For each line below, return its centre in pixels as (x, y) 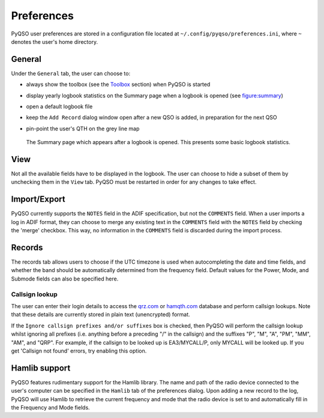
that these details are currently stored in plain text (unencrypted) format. (100, 315)
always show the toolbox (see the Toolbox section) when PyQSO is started (118, 85)
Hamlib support (41, 368)
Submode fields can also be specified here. (65, 279)
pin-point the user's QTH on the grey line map (83, 129)
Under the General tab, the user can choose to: (71, 73)
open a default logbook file (59, 107)
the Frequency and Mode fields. (50, 408)
